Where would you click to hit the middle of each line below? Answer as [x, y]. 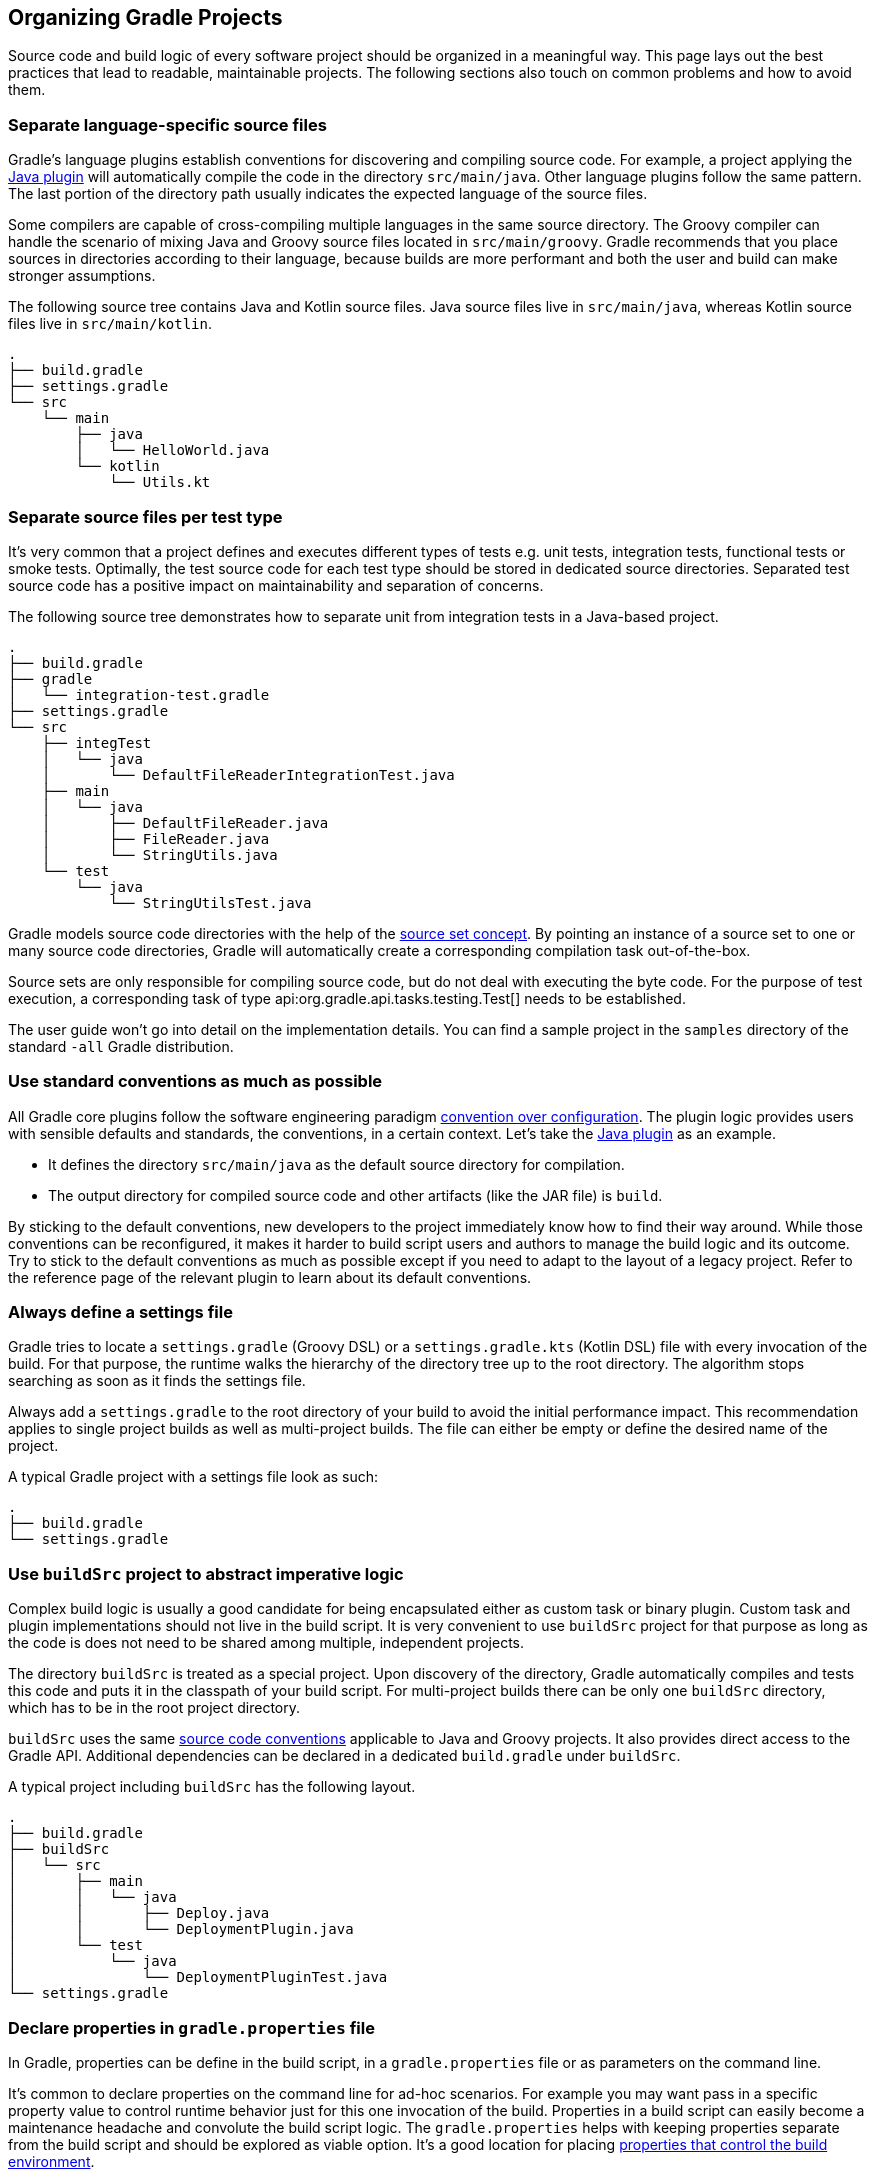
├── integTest [96, 742]
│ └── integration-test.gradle [139, 694]
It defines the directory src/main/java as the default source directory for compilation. [336, 1164]
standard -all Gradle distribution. [121, 1046]
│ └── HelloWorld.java [172, 450]
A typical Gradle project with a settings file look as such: [193, 1477]
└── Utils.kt [160, 482]
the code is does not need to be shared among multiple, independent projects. [266, 1643]
